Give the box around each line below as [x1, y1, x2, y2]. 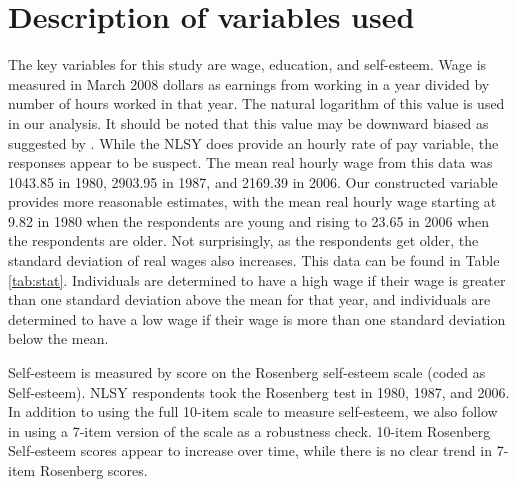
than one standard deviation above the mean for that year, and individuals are [8, 289, 491, 310]
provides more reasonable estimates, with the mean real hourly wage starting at [8, 191, 497, 212]
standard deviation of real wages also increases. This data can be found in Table [8, 250, 500, 271]
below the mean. [8, 328, 109, 349]
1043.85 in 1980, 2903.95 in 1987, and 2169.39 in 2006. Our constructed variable [8, 171, 498, 192]
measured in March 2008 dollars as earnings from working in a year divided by [8, 73, 490, 94]
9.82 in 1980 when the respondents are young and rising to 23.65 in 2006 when [8, 210, 490, 231]
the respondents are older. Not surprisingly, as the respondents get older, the [8, 230, 479, 251]
